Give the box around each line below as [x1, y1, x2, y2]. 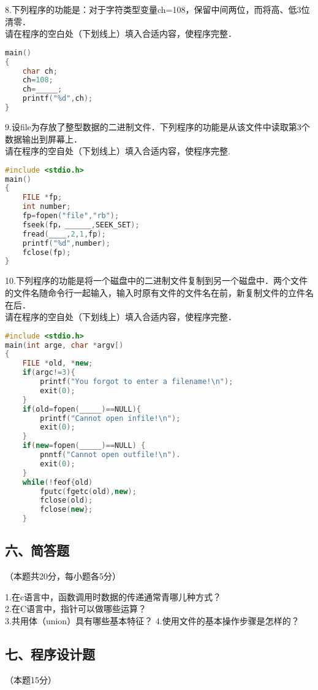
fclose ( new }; [40, 505, 93, 514]
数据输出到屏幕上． [5, 132, 82, 145]
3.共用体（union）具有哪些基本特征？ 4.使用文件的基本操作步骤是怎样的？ [5, 614, 300, 627]
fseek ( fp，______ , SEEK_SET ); [22, 220, 140, 229]
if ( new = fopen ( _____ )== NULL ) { [22, 441, 146, 450]
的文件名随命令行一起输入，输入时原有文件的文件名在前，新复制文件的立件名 [5, 286, 314, 299]
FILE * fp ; [22, 193, 62, 202]
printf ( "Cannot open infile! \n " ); [40, 414, 181, 423]
